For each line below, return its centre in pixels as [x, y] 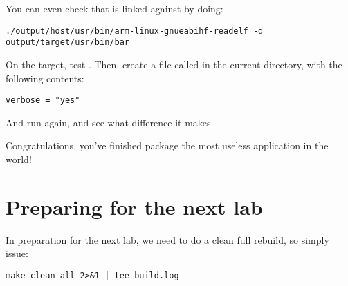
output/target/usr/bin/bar [67, 42]
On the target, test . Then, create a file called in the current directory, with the [174, 64]
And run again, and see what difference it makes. [110, 122]
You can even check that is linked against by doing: [115, 8]
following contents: [45, 78]
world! [19, 159]
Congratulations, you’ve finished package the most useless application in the [167, 145]
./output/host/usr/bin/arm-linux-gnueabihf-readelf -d [135, 31]
